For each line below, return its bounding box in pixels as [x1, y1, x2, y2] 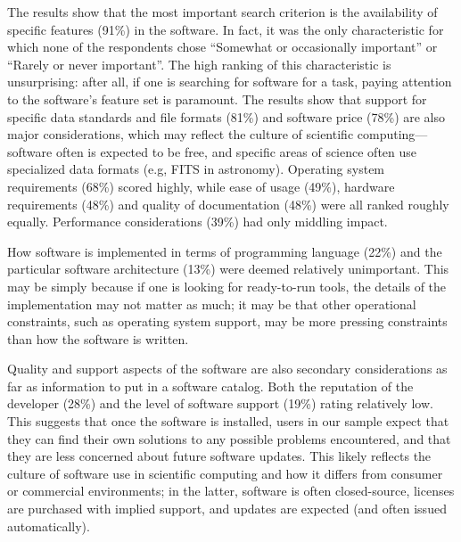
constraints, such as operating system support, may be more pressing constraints [7, 312, 448, 331]
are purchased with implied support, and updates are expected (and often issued [7, 499, 447, 518]
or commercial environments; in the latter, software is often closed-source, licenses [7, 481, 455, 500]
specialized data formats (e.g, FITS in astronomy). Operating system [7, 160, 385, 178]
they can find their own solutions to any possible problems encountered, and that [7, 429, 451, 448]
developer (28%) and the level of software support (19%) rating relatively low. [7, 394, 433, 413]
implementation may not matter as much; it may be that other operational [7, 294, 416, 313]
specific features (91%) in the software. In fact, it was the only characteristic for [7, 20, 444, 38]
